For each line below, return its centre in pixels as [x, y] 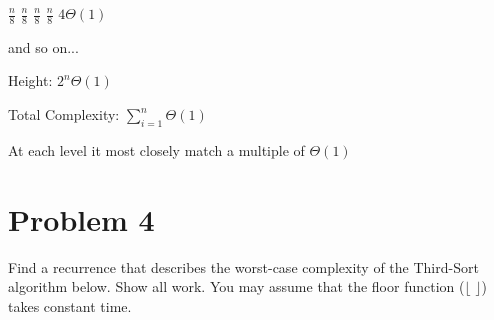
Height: [30, 80]
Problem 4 [81, 218]
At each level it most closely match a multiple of [156, 149]
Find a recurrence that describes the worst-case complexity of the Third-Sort [243, 266]
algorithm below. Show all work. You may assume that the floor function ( [236, 286]
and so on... [43, 46]
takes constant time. [70, 305]
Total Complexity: [64, 114]
